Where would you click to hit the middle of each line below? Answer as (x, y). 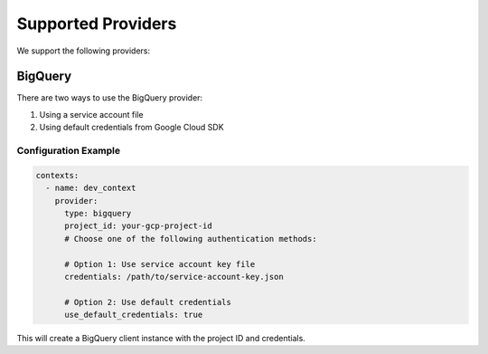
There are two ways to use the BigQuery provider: (110, 98)
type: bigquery (98, 213)
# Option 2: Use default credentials (148, 302)
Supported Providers (97, 24)
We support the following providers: (84, 51)
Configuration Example (69, 151)
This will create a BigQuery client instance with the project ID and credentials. (161, 339)
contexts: (57, 175)
